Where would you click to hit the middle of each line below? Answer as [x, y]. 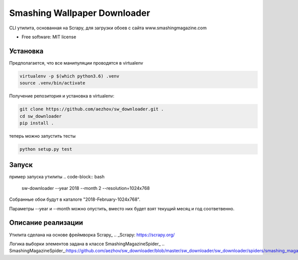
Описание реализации [46, 223]
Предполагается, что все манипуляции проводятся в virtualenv [76, 63]
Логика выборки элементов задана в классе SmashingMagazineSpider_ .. [87, 244]
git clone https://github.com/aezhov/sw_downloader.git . [92, 109]
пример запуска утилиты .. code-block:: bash [57, 177]
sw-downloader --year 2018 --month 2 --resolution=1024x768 [86, 188]
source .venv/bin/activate [52, 83]
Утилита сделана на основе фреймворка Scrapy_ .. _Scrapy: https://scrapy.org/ [92, 235]
